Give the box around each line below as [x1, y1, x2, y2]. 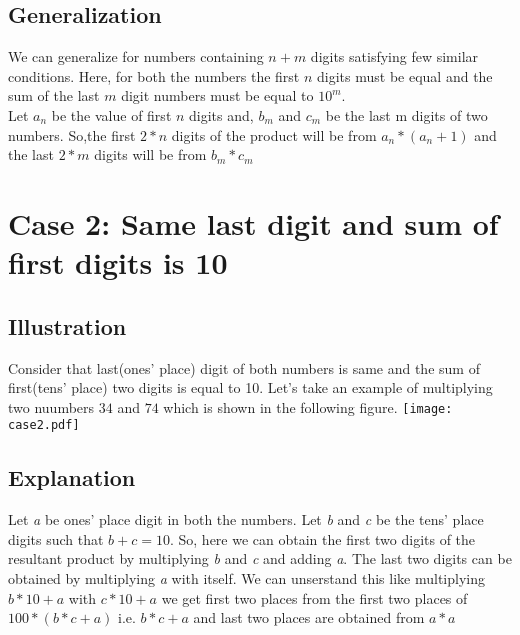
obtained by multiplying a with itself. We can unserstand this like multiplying [8, 568, 485, 589]
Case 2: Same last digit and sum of [8, 202, 499, 243]
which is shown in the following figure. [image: [163, 396, 453, 417]
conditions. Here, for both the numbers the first [8, 65, 300, 86]
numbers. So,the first [8, 124, 136, 145]
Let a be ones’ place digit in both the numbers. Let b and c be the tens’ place [8, 509, 484, 530]
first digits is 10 [8, 242, 228, 283]
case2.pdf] [8, 418, 80, 433]
